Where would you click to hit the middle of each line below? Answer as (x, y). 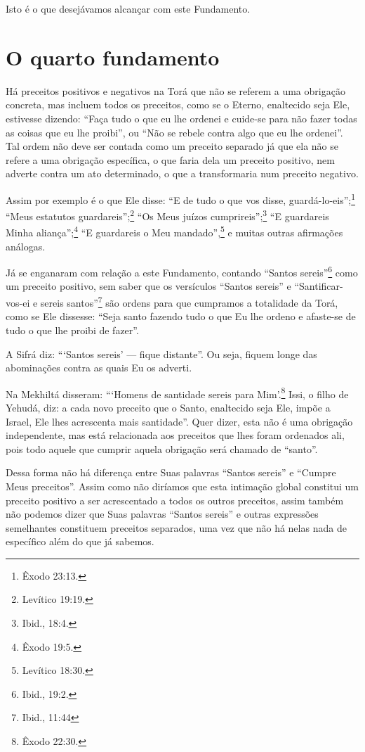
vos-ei (18, 302)
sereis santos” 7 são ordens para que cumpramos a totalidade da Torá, (189, 301)
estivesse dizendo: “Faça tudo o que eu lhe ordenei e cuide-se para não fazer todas (181, 118)
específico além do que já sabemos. (80, 541)
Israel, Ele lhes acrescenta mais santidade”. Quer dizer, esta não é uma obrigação (179, 421)
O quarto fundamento (113, 57)
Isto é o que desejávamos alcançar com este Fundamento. (128, 8)
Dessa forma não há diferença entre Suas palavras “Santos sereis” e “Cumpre (171, 472)
